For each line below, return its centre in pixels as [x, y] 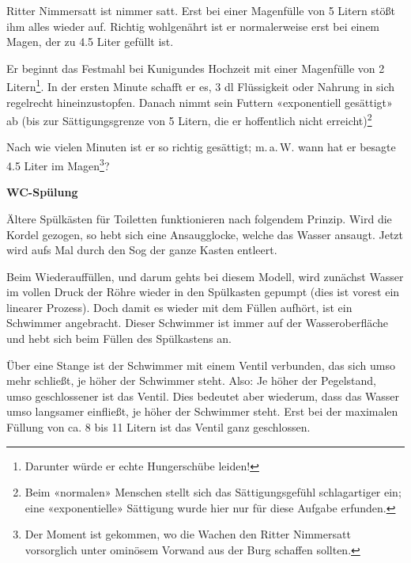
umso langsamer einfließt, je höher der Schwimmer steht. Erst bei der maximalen [202, 411]
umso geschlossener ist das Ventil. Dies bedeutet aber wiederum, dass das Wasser [203, 396]
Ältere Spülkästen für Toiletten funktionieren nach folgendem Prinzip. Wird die [199, 218]
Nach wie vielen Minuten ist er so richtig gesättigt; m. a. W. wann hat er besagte [201, 147]
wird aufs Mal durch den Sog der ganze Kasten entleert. [142, 250]
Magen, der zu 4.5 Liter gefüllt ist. [90, 42]
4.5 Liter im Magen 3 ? [58, 164]
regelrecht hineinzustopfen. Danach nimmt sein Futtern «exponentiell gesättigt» [200, 102]
